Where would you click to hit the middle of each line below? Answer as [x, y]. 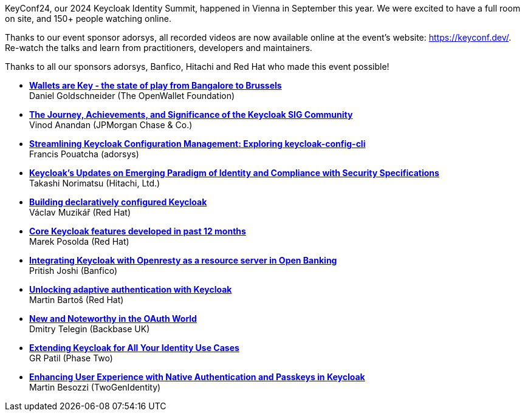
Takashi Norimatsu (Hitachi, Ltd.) [95, 183]
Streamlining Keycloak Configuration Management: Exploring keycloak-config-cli [197, 144]
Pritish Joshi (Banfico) [74, 271]
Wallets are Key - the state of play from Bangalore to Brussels [156, 85]
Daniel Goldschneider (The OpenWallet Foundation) [132, 96]
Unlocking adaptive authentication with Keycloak [131, 289]
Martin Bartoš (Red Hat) [77, 300]
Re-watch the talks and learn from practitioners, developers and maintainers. [159, 48]
